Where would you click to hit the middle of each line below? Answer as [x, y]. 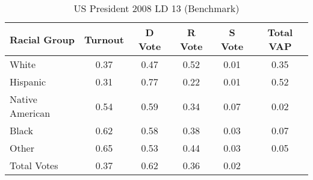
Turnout [104, 39]
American [30, 113]
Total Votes [34, 165]
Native [23, 99]
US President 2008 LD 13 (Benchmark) [156, 8]
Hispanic [28, 82]
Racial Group [42, 39]
